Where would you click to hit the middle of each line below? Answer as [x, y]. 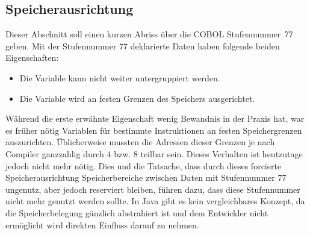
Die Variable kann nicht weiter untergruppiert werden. [120, 77]
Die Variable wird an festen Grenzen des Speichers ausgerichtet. [137, 98]
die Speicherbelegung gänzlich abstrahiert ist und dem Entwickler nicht [137, 212]
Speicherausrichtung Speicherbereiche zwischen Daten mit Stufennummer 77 [146, 177]
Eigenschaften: [32, 58]
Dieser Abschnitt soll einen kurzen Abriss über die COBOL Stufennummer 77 [149, 34]
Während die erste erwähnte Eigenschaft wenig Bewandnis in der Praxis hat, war [155, 118]
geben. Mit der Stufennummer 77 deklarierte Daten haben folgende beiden [143, 45]
